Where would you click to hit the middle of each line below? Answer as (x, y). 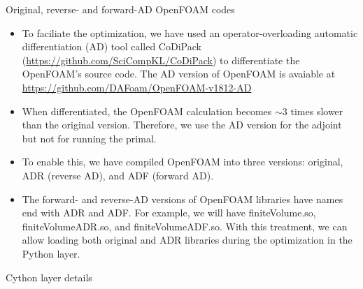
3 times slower (313, 111)
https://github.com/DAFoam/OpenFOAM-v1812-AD (137, 87)
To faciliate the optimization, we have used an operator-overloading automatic (190, 32)
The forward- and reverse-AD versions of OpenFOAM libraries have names (183, 199)
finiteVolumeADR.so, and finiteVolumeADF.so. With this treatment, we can (185, 226)
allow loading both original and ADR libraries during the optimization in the (187, 240)
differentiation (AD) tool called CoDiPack (112, 46)
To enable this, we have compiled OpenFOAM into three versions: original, (183, 162)
